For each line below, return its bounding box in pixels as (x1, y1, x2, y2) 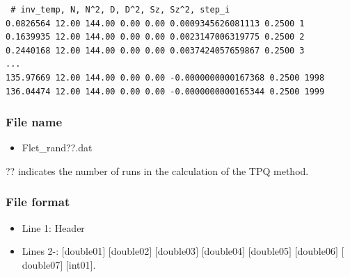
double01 (64, 244, 103, 258)
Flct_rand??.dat (22, 140, 93, 155)
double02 (111, 244, 150, 258)
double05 (250, 244, 289, 258)
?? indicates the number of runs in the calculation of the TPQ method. (6, 163, 309, 178)
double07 (22, 257, 61, 271)
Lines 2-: (22, 244, 59, 258)
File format (6, 193, 70, 210)
